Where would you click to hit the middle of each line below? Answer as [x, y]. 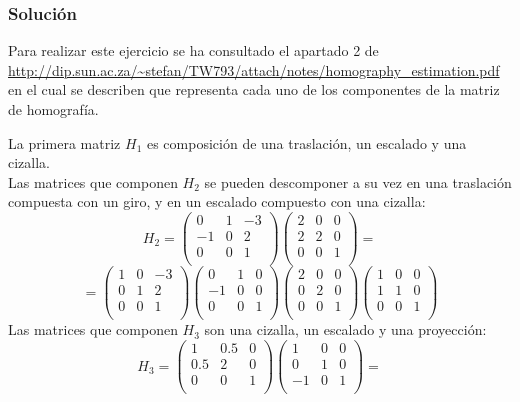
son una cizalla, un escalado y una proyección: [345, 329]
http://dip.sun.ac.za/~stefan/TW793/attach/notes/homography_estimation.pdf [254, 69]
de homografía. [53, 109]
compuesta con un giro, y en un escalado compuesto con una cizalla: [217, 201]
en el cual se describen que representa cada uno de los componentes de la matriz [254, 89]
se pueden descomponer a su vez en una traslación [358, 181]
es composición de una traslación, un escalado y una [306, 142]
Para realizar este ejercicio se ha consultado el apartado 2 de [193, 50]
